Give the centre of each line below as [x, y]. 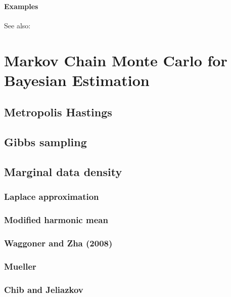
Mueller [20, 266]
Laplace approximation [52, 197]
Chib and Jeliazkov [44, 289]
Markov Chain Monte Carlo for [116, 60]
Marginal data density [63, 171]
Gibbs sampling [45, 142]
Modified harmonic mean [56, 220]
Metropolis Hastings [58, 112]
